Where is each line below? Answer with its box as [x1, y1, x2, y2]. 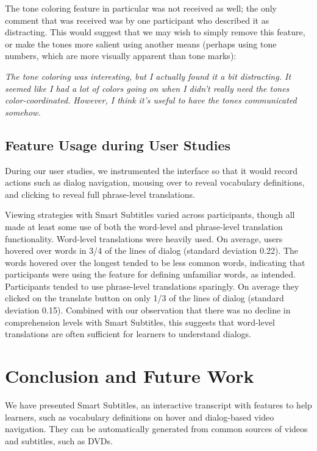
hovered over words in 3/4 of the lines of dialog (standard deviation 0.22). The [5, 244, 299, 257]
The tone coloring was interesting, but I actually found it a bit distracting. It [5, 69, 291, 82]
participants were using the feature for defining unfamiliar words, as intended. [5, 268, 296, 281]
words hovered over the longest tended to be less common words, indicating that [5, 256, 305, 268]
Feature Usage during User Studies [5, 135, 231, 154]
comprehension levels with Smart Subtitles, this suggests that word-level [5, 315, 275, 328]
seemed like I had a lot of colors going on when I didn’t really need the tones [5, 82, 290, 94]
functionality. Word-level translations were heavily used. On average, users [5, 232, 283, 245]
